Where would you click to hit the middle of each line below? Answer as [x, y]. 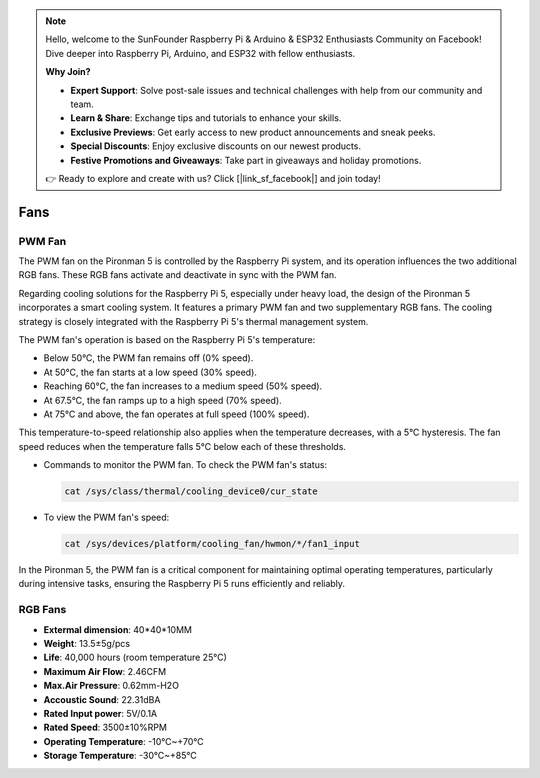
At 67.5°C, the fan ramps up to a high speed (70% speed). [162, 400]
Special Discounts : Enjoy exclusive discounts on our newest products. [216, 146]
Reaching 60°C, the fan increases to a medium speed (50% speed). [183, 386]
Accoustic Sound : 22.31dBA [102, 699]
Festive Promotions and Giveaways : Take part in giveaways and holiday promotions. [246, 160]
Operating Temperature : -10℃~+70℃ [123, 741]
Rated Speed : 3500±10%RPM [105, 727]
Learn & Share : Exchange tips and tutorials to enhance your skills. [206, 118]
